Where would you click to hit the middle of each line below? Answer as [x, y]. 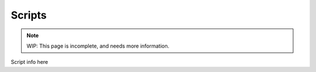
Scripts [29, 15]
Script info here [30, 62]
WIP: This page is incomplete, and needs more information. [98, 46]
